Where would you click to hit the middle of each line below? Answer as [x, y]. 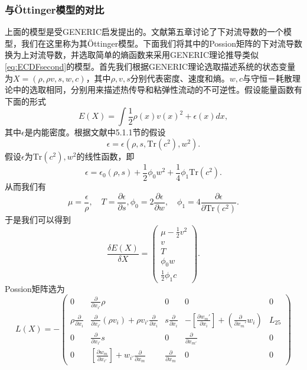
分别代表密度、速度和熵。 [180, 78]
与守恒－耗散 [268, 78]
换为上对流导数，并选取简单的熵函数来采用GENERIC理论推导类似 [132, 55]
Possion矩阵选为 [35, 288]
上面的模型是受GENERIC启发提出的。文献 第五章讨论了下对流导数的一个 [144, 32]
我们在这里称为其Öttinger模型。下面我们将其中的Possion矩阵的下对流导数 [162, 43]
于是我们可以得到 [38, 219]
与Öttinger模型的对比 [55, 9]
